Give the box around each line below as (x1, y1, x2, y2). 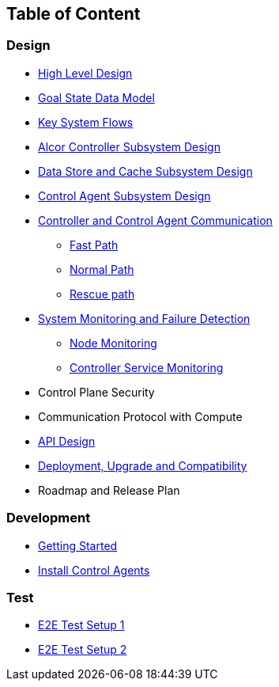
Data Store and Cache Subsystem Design (38, 164, 253, 178)
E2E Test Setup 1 (38, 618, 125, 632)
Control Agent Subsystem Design (38, 188, 211, 203)
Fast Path (70, 237, 119, 252)
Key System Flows (38, 115, 134, 129)
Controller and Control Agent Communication (38, 213, 273, 227)
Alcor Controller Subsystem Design (38, 139, 221, 154)
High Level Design (38, 66, 133, 80)
